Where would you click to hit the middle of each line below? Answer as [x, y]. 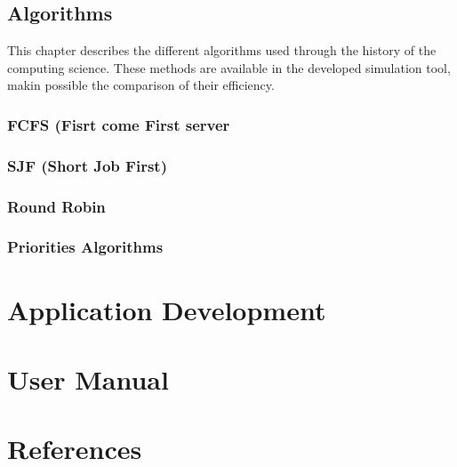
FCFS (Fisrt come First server [119, 124]
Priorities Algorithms [85, 247]
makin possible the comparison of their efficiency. [141, 85]
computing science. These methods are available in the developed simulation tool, [229, 67]
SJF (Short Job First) [87, 165]
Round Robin [56, 206]
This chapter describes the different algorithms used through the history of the [222, 50]
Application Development [167, 309]
